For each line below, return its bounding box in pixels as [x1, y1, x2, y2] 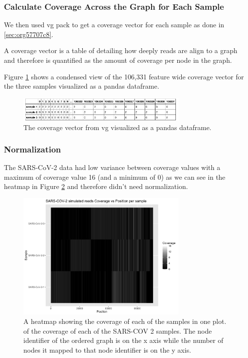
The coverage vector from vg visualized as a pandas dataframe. [23, 122, 211, 132]
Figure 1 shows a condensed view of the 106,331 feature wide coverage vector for [4, 71, 244, 81]
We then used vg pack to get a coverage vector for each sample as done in [4, 19, 225, 30]
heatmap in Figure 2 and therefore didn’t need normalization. [4, 181, 188, 191]
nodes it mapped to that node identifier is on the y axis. [23, 344, 191, 355]
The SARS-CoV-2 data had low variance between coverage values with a [4, 162, 221, 172]
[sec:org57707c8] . [4, 29, 54, 39]
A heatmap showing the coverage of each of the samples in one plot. [23, 316, 227, 326]
